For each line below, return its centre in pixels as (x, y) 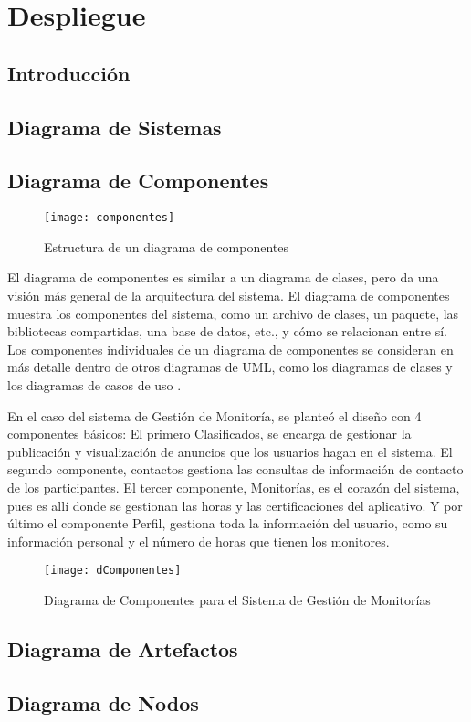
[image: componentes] (110, 218)
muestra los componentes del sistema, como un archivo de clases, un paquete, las (233, 313)
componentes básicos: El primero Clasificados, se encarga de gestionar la (209, 434)
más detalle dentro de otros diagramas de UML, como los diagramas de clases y (230, 367)
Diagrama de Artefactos (123, 648)
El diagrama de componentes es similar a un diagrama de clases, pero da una (223, 277)
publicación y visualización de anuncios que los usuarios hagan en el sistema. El (230, 451)
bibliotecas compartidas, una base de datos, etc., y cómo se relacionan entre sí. (227, 331)
